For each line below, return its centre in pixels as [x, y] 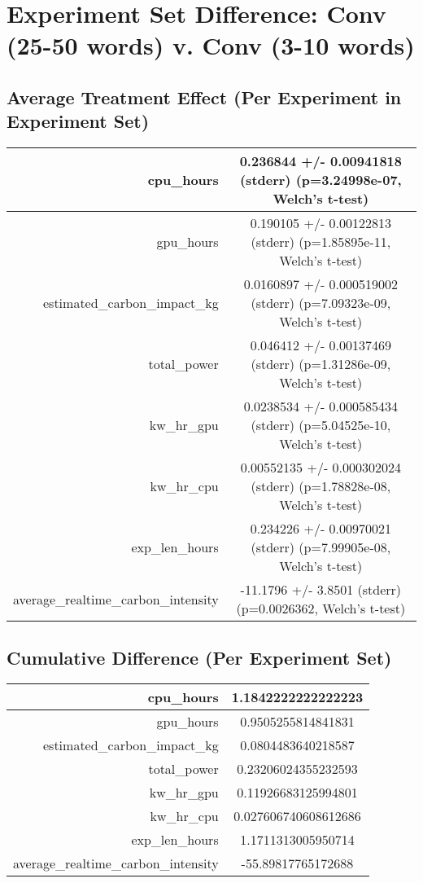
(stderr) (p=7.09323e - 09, [321, 303]
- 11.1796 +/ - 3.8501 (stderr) [321, 590]
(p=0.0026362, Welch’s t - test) [321, 608]
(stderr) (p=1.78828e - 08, [321, 486]
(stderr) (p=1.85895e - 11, [321, 242]
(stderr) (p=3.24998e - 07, [321, 180]
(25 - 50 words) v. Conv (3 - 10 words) [211, 45]
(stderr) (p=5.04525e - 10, [321, 425]
